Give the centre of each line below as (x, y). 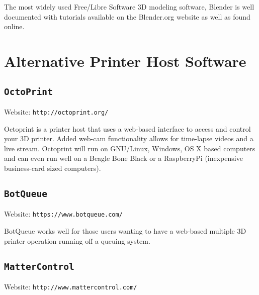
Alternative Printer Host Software (125, 61)
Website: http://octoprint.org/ (56, 111)
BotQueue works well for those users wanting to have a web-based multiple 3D (125, 231)
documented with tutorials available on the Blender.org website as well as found (127, 16)
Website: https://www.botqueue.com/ (63, 214)
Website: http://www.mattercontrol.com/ (71, 286)
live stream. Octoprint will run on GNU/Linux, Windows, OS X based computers (130, 148)
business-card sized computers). (53, 168)
